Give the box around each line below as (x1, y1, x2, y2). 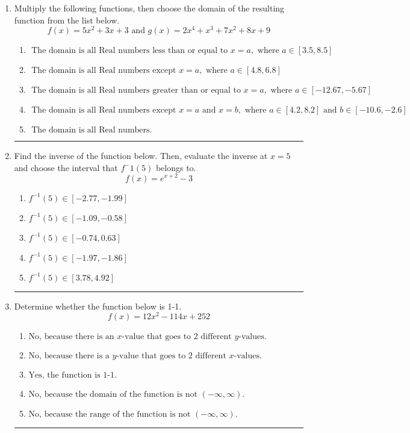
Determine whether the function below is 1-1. (14, 299, 182, 312)
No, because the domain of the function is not (28, 390, 198, 399)
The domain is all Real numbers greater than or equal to (31, 86, 241, 95)
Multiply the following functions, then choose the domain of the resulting (14, 2, 285, 14)
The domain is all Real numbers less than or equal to (31, 46, 228, 55)
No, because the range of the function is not (28, 410, 191, 419)
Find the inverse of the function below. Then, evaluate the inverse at (14, 149, 268, 162)
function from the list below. (14, 13, 120, 26)
